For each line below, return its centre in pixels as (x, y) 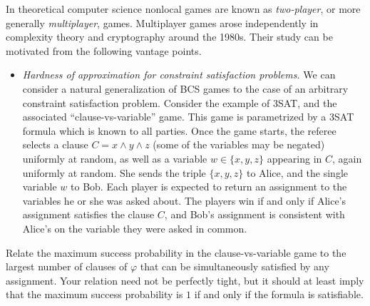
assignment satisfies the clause (88, 214)
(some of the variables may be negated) (239, 144)
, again (347, 158)
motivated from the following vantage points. (104, 50)
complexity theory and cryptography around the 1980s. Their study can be (169, 37)
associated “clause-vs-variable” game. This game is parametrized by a (174, 117)
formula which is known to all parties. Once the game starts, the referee (179, 130)
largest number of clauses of (67, 266)
